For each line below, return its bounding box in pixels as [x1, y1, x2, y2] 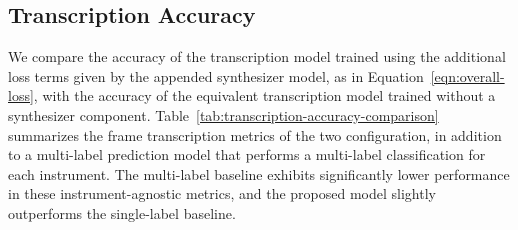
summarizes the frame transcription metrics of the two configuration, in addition [8, 124, 502, 145]
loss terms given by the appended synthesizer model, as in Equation [8, 65, 424, 86]
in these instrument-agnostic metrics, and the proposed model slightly [8, 183, 436, 204]
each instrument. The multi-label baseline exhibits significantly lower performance [8, 163, 510, 184]
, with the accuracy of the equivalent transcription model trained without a [33, 85, 496, 106]
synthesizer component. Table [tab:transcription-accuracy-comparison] [8, 104, 439, 125]
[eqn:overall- [430, 65, 505, 86]
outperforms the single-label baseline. [8, 202, 236, 223]
